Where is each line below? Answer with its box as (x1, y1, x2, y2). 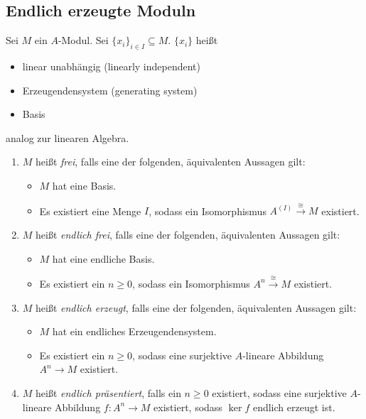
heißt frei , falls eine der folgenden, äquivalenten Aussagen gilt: (36, 154, 306, 169)
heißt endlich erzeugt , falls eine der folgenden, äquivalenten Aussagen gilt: (36, 300, 357, 315)
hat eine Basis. (52, 178, 117, 192)
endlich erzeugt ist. (252, 399, 335, 414)
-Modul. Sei (58, 33, 109, 48)
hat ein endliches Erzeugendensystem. (52, 324, 217, 339)
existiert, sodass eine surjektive (212, 385, 347, 400)
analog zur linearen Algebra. (6, 130, 129, 145)
